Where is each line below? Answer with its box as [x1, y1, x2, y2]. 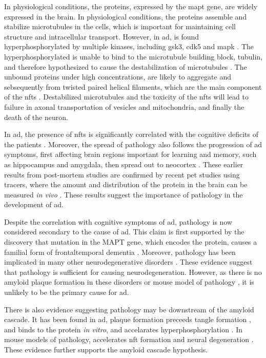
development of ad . [4, 199, 64, 210]
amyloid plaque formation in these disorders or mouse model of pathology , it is [4, 276, 254, 287]
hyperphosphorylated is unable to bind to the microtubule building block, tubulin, [4, 51, 263, 62]
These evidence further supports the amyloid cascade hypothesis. [4, 344, 208, 354]
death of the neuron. [4, 111, 68, 122]
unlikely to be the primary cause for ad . [4, 287, 129, 297]
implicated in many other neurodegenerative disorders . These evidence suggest [4, 256, 253, 267]
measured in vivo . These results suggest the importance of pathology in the [4, 189, 243, 200]
